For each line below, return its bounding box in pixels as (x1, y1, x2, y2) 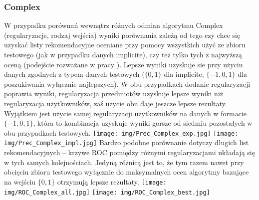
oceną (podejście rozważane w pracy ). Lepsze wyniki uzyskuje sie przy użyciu (4, 59, 243, 69)
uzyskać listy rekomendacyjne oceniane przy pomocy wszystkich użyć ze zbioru (4, 39, 246, 50)
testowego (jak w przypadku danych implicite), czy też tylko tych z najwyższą (4, 49, 242, 59)
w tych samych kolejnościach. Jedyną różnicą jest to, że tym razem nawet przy (4, 157, 244, 167)
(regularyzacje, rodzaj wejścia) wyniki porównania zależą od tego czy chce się (4, 29, 241, 40)
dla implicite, (164, 69, 204, 79)
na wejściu (4, 176, 36, 187)
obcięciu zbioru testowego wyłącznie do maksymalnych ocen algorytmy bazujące (4, 167, 249, 177)
